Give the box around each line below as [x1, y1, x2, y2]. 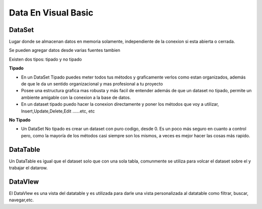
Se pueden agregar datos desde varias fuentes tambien [9, 48, 121, 53]
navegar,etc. [9, 197, 34, 203]
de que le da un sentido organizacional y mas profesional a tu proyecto [21, 81, 163, 87]
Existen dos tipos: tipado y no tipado [9, 56, 82, 62]
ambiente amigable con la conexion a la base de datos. [21, 95, 131, 100]
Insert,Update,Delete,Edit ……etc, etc [21, 108, 95, 114]
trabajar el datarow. [9, 165, 48, 171]
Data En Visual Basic [9, 7, 94, 18]
